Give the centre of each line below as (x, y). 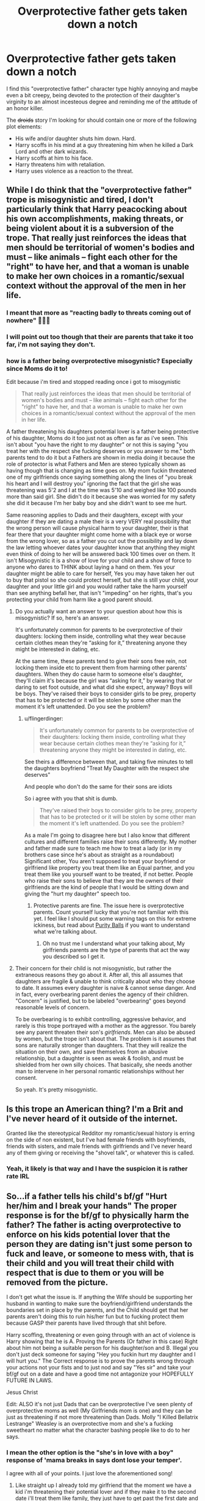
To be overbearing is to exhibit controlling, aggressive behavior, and (100, 1019)
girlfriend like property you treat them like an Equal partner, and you (110, 868)
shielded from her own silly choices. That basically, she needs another (104, 1065)
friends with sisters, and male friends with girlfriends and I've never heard (99, 1147)
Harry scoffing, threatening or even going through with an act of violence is (101, 1335)
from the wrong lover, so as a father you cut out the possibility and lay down (102, 541)
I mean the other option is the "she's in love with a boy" (90, 1452)
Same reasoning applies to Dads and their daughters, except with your (95, 515)
